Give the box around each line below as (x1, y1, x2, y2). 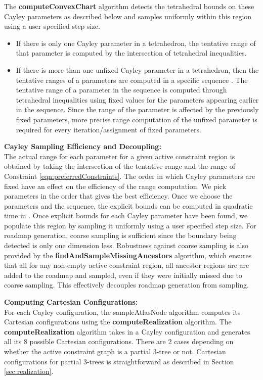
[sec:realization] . (4, 366, 54, 376)
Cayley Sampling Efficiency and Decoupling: (4, 141, 161, 152)
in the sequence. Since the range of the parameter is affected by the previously (16, 104, 259, 115)
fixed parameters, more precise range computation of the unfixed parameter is (16, 114, 257, 124)
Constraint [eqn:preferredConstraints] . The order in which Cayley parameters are (4, 170, 255, 181)
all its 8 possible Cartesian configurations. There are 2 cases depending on (4, 336, 234, 347)
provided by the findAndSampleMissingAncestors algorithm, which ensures (4, 250, 252, 260)
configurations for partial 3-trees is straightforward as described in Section (4, 356, 234, 366)
